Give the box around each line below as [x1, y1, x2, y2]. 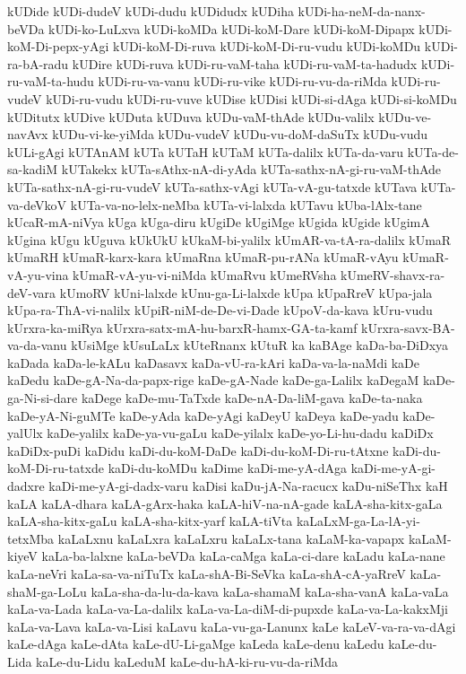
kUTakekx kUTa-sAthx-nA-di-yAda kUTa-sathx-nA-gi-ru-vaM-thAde [61, 160, 442, 179]
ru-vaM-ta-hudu [7, 72, 94, 91]
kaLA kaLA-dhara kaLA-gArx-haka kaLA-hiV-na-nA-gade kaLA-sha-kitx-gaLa [7, 494, 443, 512]
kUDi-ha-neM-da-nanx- [298, 2, 426, 20]
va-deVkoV [7, 195, 67, 214]
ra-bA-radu [7, 54, 69, 73]
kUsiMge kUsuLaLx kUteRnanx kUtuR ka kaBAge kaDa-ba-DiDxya [71, 336, 449, 355]
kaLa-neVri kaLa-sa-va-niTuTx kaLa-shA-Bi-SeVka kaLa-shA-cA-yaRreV [7, 565, 406, 582]
